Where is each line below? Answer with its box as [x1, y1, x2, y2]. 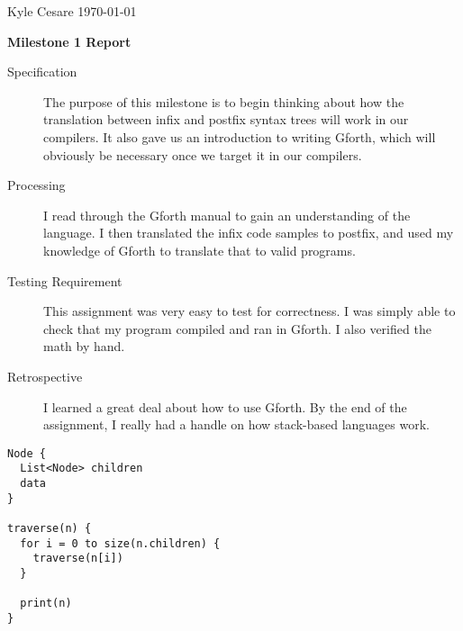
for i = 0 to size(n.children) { [20, 536, 221, 550]
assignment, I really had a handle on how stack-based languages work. [43, 415, 431, 434]
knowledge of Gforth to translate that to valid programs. [43, 240, 356, 259]
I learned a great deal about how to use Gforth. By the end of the [43, 397, 407, 416]
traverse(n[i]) [32, 552, 123, 565]
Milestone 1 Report [7, 32, 132, 50]
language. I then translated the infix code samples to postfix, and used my [43, 223, 454, 242]
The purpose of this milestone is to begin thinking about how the [43, 92, 404, 111]
